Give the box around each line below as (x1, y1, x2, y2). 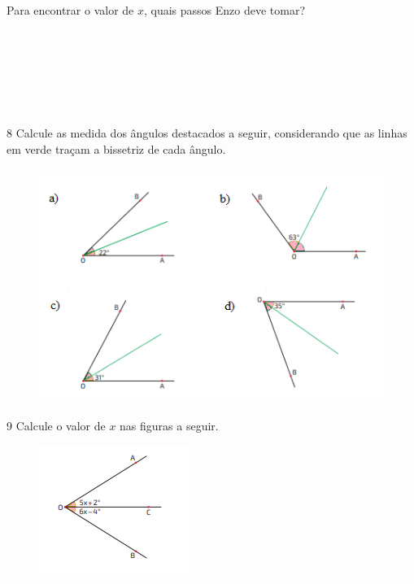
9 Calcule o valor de (7, 416, 106, 434)
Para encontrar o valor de (7, 2, 134, 18)
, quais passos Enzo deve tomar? (143, 2, 306, 18)
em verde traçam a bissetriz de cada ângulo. (7, 140, 226, 157)
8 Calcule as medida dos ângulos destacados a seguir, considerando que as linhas (7, 124, 407, 142)
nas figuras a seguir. (120, 416, 219, 434)
